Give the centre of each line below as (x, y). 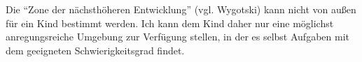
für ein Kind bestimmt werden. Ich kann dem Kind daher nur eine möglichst (170, 23)
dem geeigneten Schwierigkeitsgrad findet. (95, 50)
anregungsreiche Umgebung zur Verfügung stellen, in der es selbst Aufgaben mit (177, 37)
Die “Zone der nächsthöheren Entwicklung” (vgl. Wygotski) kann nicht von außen (181, 9)
